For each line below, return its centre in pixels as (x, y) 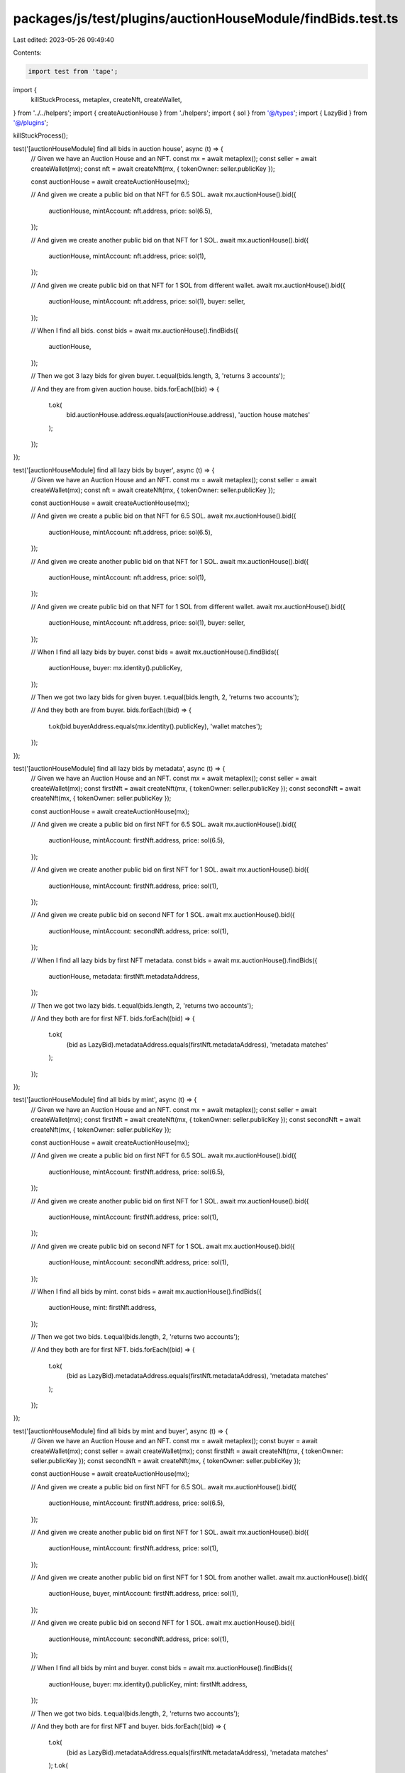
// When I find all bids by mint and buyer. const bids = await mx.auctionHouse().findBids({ (162, 1668)
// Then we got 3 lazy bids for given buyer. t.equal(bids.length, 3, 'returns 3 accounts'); (158, 376)
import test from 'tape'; (73, 71)
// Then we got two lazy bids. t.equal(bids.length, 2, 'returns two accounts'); (142, 1005)
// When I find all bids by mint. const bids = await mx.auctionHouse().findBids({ (146, 1291)
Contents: (27, 52)
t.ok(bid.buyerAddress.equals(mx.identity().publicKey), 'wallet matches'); (155, 726)
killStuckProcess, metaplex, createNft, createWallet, (106, 100)
